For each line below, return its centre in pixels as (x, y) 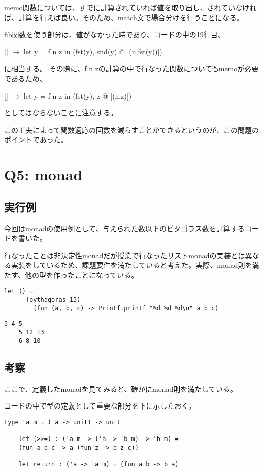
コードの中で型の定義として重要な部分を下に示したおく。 (100, 406)
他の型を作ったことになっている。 (81, 275)
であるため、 (25, 78)
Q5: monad (43, 175)
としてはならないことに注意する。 (61, 113)
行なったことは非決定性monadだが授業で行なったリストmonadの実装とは (125, 255)
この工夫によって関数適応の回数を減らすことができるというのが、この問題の (132, 129)
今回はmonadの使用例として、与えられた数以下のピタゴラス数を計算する (124, 228)
